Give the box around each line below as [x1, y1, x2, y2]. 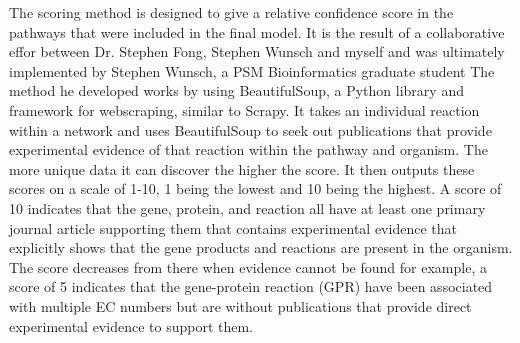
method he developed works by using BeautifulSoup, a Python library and [9, 80, 464, 101]
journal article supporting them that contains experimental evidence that [9, 217, 457, 238]
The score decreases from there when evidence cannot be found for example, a [9, 256, 487, 277]
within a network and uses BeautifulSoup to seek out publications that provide [9, 119, 492, 140]
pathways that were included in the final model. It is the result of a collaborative [9, 21, 505, 42]
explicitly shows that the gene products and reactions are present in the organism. [9, 237, 513, 258]
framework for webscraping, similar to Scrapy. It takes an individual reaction [9, 99, 480, 120]
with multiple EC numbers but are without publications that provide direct [9, 295, 472, 316]
